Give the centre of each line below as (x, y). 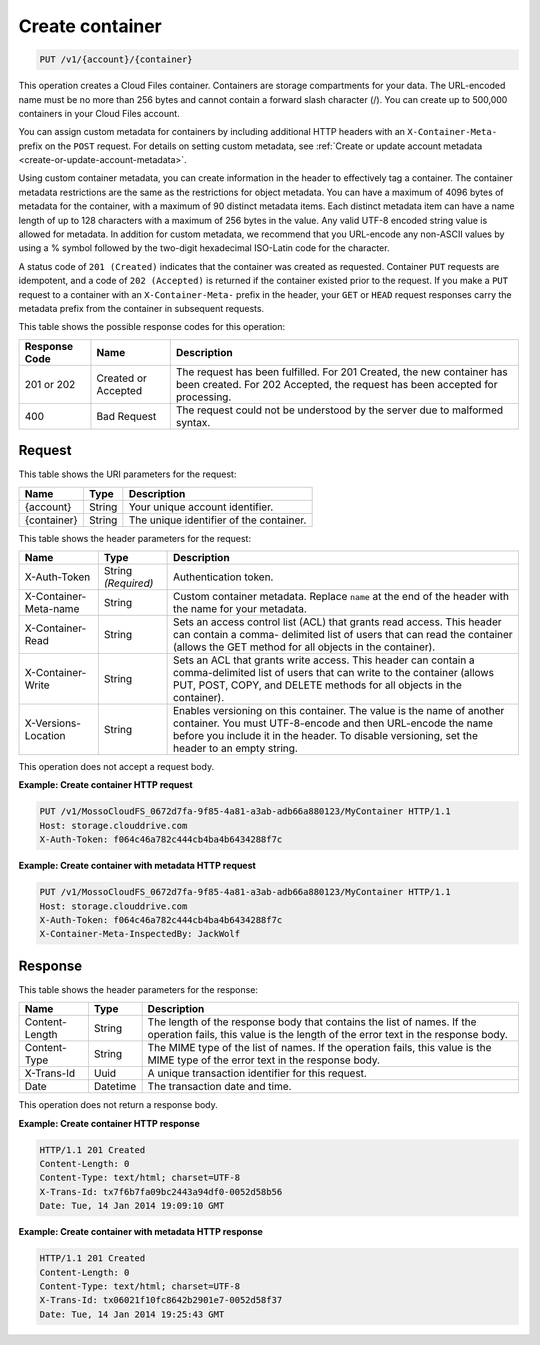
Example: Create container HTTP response (109, 1123)
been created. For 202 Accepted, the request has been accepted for (336, 384)
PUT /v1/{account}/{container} (116, 59)
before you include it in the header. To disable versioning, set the (325, 736)
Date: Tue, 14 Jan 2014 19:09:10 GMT (132, 1206)
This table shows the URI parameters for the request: (127, 474)
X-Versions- (53, 723)
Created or (121, 378)
